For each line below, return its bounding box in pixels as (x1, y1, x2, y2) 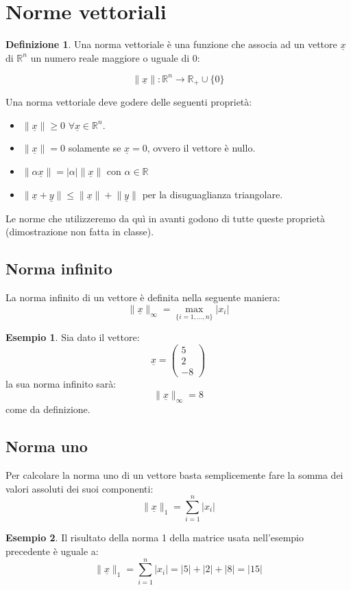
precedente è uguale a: (5, 543, 99, 558)
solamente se (68, 141, 121, 155)
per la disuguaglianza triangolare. (142, 187, 283, 201)
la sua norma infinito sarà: (5, 376, 117, 390)
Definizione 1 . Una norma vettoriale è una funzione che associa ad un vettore (5, 37, 337, 51)
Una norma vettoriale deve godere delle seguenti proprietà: (5, 95, 252, 109)
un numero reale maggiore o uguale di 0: (30, 50, 200, 64)
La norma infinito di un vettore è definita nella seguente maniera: (5, 290, 280, 305)
